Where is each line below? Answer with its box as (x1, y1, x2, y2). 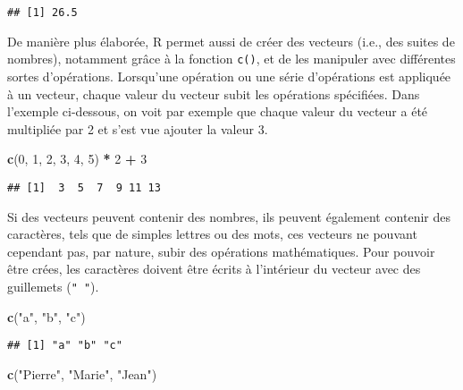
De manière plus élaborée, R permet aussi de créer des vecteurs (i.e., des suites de (7, 31, 455, 50)
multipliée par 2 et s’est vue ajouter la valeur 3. (7, 119, 268, 138)
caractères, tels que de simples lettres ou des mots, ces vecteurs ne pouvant (7, 225, 417, 243)
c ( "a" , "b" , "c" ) (7, 307, 86, 326)
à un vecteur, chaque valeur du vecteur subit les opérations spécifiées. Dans (7, 84, 420, 103)
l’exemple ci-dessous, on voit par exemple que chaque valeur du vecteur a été (7, 102, 428, 121)
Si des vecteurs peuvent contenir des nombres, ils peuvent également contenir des (7, 207, 451, 225)
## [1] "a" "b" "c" (7, 339, 122, 352)
